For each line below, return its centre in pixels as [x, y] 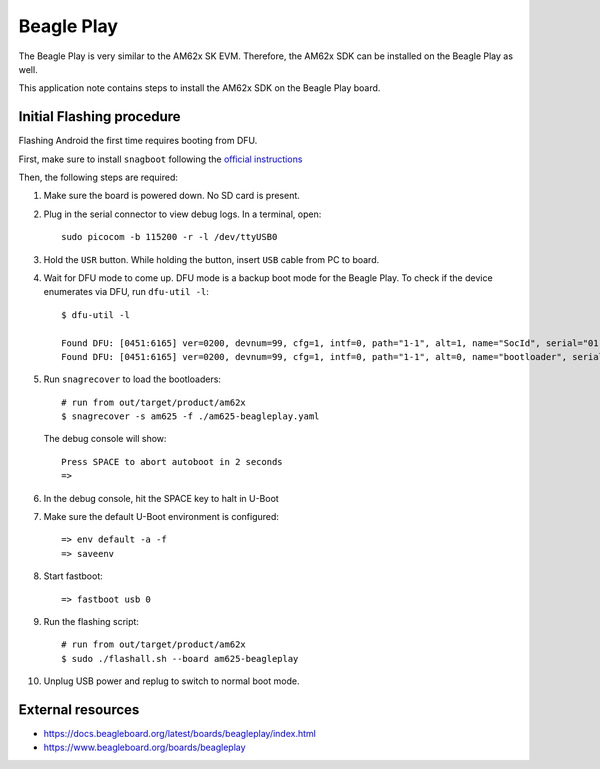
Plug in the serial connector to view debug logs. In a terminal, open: [182, 214]
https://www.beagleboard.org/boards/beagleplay [144, 747]
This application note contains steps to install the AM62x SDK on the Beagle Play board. [199, 88]
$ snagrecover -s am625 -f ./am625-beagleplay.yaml [190, 416]
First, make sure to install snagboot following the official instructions [160, 159]
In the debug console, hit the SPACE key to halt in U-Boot [161, 498]
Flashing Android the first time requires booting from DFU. [138, 141]
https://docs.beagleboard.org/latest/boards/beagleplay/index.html [180, 734]
